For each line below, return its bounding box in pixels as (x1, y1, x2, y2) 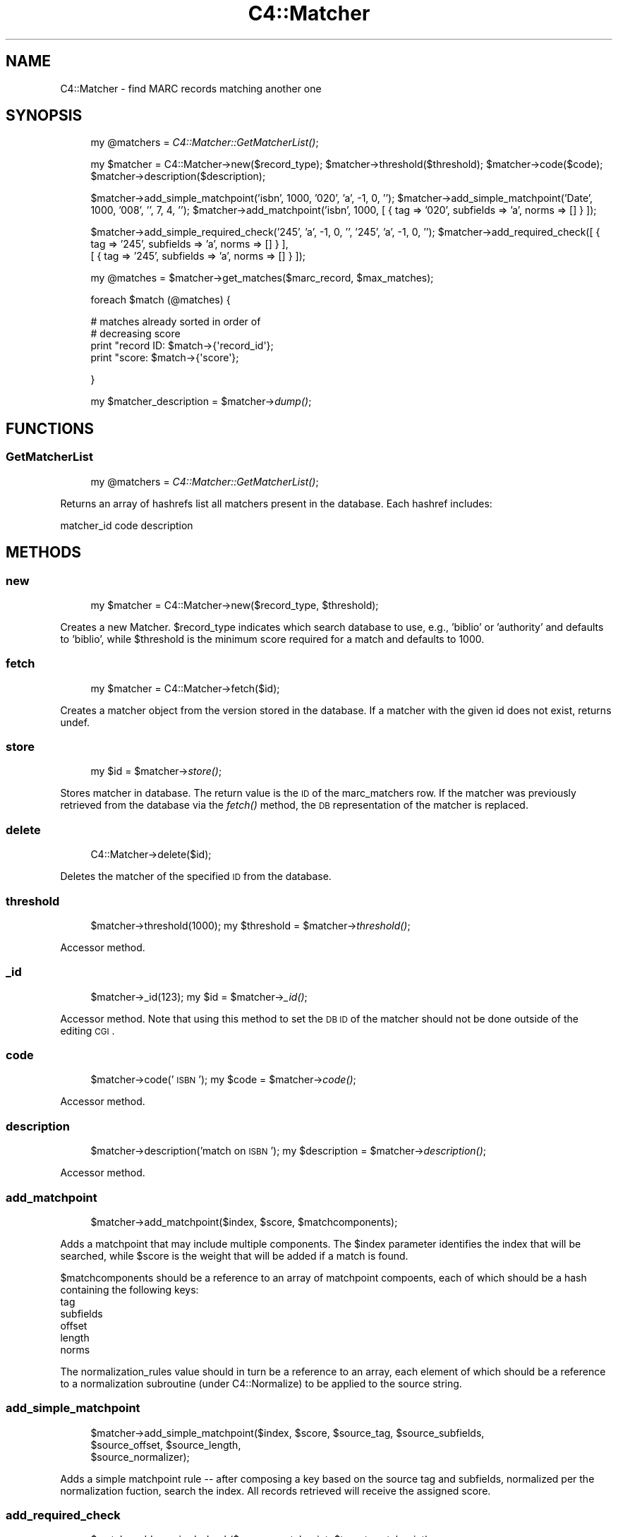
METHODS (6, 543, 82, 562)
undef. (60, 716, 90, 728)
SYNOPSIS (6, 107, 83, 125)
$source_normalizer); (90, 1450, 190, 1463)
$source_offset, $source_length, (90, 1438, 241, 1451)
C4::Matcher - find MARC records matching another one (60, 82, 322, 95)
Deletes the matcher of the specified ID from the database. (60, 870, 332, 883)
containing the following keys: (60, 1283, 199, 1296)
